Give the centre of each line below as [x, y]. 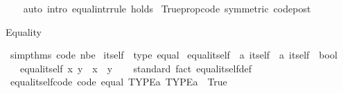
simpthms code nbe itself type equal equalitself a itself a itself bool [174, 55]
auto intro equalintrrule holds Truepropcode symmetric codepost [167, 8]
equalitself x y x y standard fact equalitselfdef [135, 68]
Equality [24, 31]
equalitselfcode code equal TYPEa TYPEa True [118, 82]
